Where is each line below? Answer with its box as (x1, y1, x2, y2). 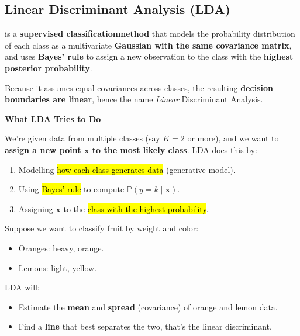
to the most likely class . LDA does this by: (92, 143, 257, 155)
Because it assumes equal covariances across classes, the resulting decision (5, 81, 273, 93)
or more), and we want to (187, 132, 279, 144)
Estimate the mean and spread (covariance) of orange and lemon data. (18, 300, 278, 313)
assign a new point (5, 143, 81, 155)
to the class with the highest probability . (63, 202, 209, 214)
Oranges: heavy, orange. (18, 241, 104, 254)
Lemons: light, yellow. (18, 261, 97, 273)
